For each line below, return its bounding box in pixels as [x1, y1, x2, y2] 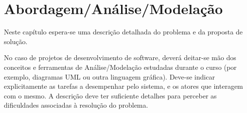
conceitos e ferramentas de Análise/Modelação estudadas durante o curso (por [4, 62, 237, 72]
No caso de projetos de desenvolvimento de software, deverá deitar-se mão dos [4, 52, 236, 63]
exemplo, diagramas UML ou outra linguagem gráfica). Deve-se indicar [4, 71, 215, 81]
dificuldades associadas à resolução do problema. [4, 100, 148, 110]
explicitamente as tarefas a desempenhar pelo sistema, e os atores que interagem [4, 81, 243, 91]
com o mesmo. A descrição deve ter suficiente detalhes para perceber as [4, 90, 217, 100]
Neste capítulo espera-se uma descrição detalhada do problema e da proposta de [4, 27, 243, 37]
